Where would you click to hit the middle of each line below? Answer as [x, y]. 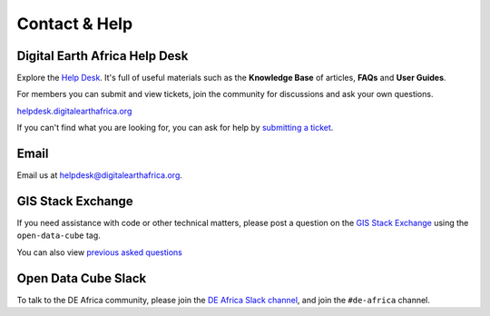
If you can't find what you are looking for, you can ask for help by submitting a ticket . [175, 128]
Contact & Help [75, 24]
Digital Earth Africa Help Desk [103, 56]
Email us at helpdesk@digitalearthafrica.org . [100, 175]
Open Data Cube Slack [82, 278]
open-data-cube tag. [59, 235]
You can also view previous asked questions [100, 252]
